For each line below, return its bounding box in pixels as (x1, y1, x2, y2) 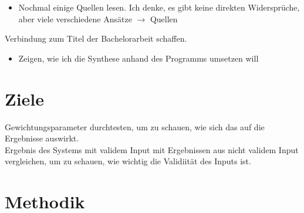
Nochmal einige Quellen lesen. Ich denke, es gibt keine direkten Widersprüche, (18, 1, 300, 13)
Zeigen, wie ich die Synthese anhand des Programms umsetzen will (18, 52, 259, 64)
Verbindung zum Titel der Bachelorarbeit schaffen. (5, 32, 187, 45)
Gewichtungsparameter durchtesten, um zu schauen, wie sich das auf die (5, 120, 265, 133)
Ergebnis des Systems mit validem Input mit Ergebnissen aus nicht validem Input (5, 143, 299, 155)
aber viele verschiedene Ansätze (18, 12, 132, 25)
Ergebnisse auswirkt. (5, 132, 79, 144)
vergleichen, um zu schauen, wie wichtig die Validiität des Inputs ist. (5, 155, 251, 167)
